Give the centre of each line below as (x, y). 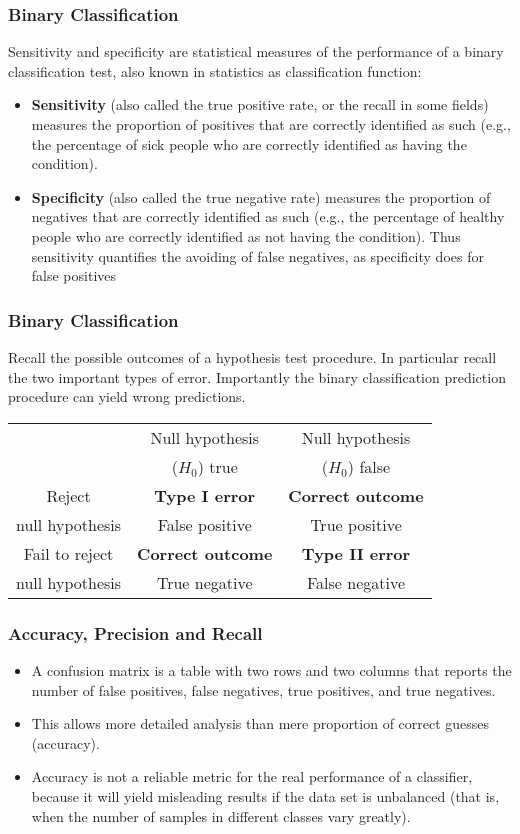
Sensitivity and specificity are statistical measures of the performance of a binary (256, 51)
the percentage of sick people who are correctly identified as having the (249, 143)
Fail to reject (68, 553)
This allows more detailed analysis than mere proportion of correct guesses (260, 723)
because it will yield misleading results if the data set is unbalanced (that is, (265, 795)
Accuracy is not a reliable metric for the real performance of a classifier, (252, 776)
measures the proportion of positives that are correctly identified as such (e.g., (271, 124)
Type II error (356, 553)
